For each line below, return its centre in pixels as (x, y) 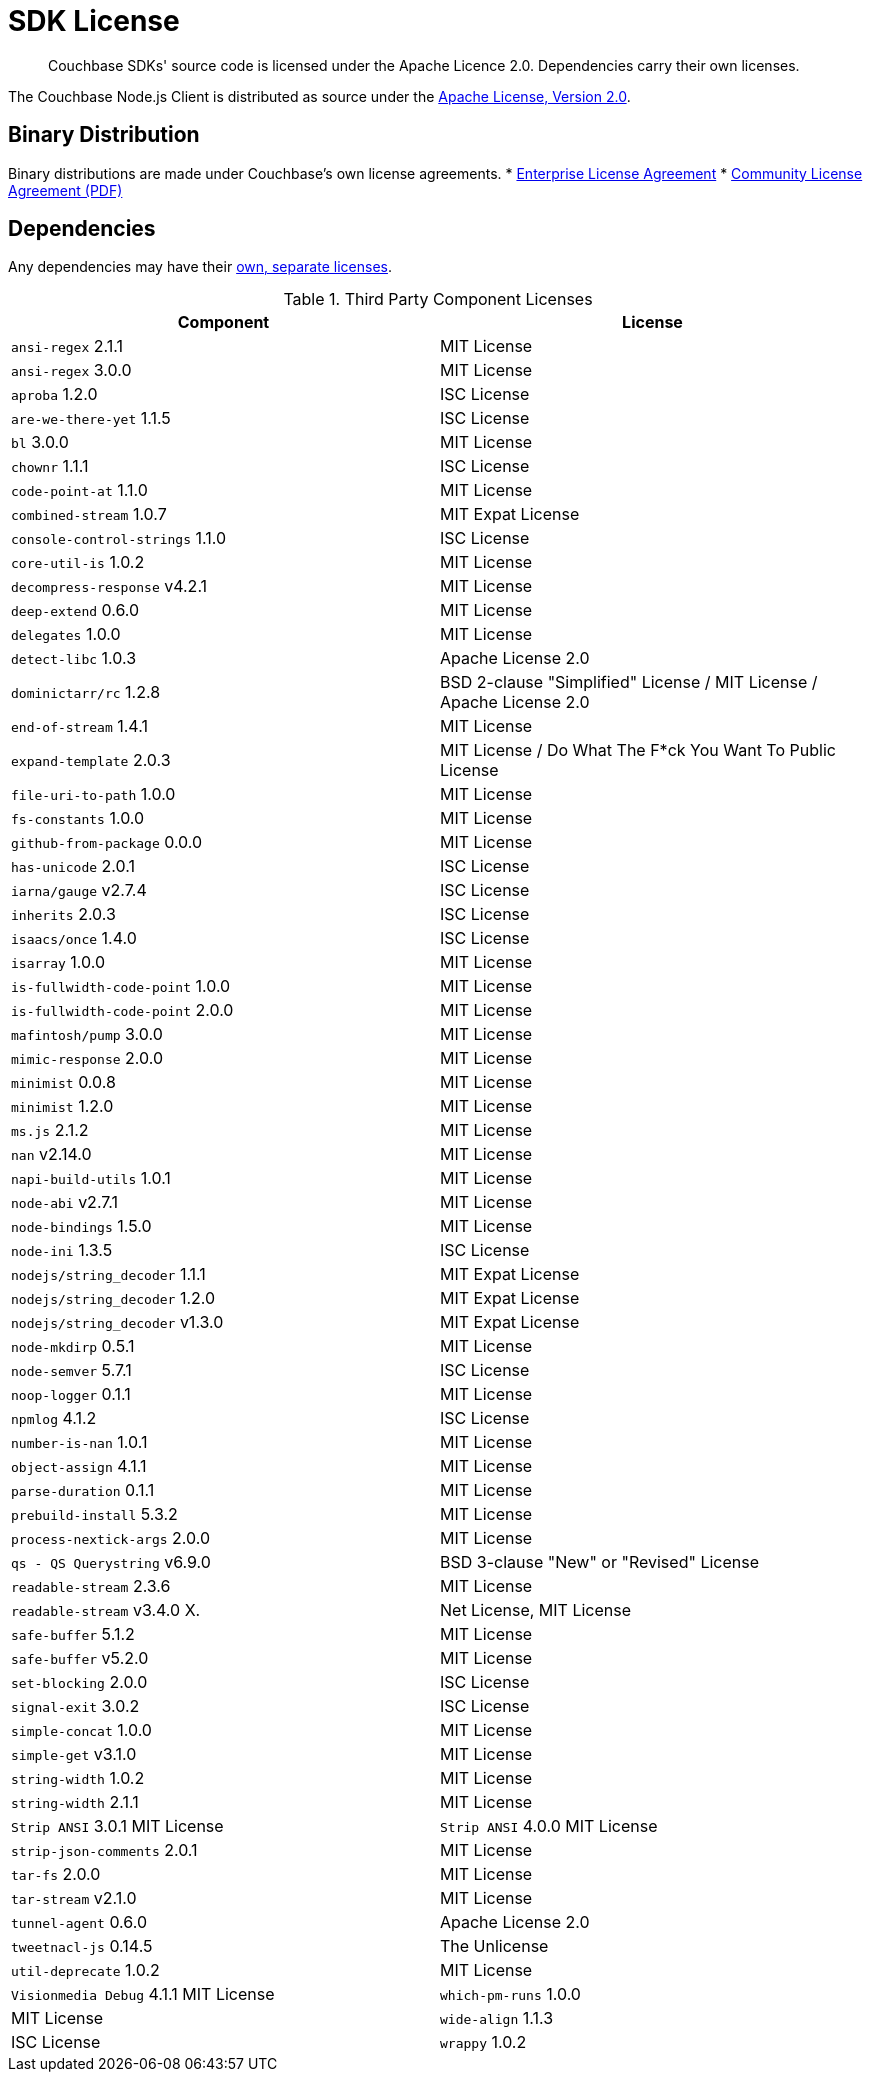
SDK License (94, 21)
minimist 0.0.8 (63, 1082)
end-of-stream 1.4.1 (79, 726)
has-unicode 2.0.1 (73, 866)
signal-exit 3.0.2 (75, 1706)
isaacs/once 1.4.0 (74, 938)
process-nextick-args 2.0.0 (110, 1538)
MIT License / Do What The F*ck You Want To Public (638, 750)
